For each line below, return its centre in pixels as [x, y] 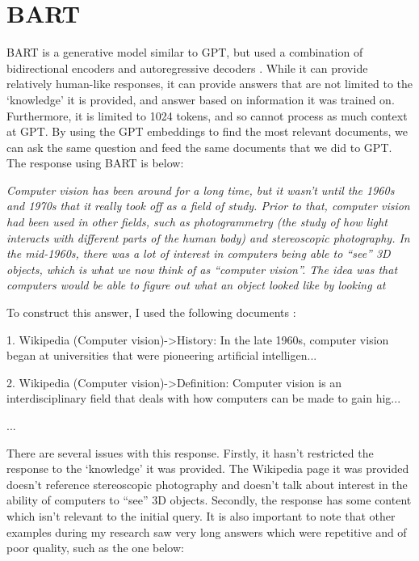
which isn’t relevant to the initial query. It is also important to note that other [201, 515]
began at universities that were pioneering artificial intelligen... [162, 355]
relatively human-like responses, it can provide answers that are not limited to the [210, 84]
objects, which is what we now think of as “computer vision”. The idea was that [202, 269]
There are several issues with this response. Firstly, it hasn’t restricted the [190, 452]
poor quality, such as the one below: [95, 548]
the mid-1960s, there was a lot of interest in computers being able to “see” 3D [199, 253]
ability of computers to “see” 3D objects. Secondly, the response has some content [209, 500]
